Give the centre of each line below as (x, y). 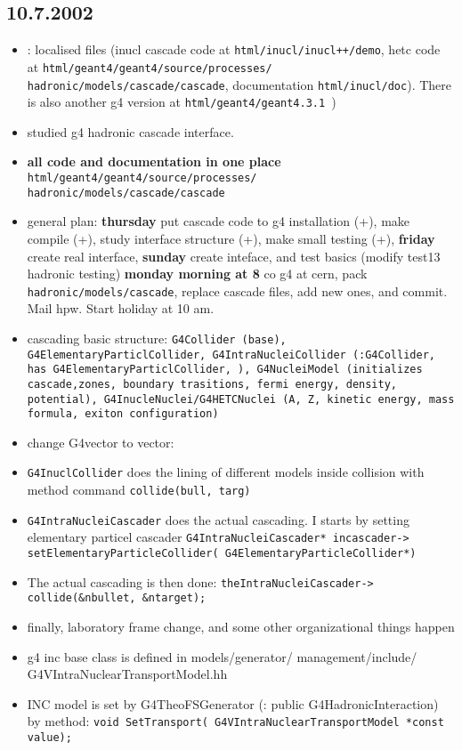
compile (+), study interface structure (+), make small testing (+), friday (231, 238)
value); (49, 738)
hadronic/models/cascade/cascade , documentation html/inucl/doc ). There (239, 84)
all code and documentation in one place (154, 161)
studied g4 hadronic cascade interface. (130, 131)
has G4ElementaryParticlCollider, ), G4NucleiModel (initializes (225, 370)
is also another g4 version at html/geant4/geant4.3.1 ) (182, 102)
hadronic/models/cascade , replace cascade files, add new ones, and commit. (237, 290)
